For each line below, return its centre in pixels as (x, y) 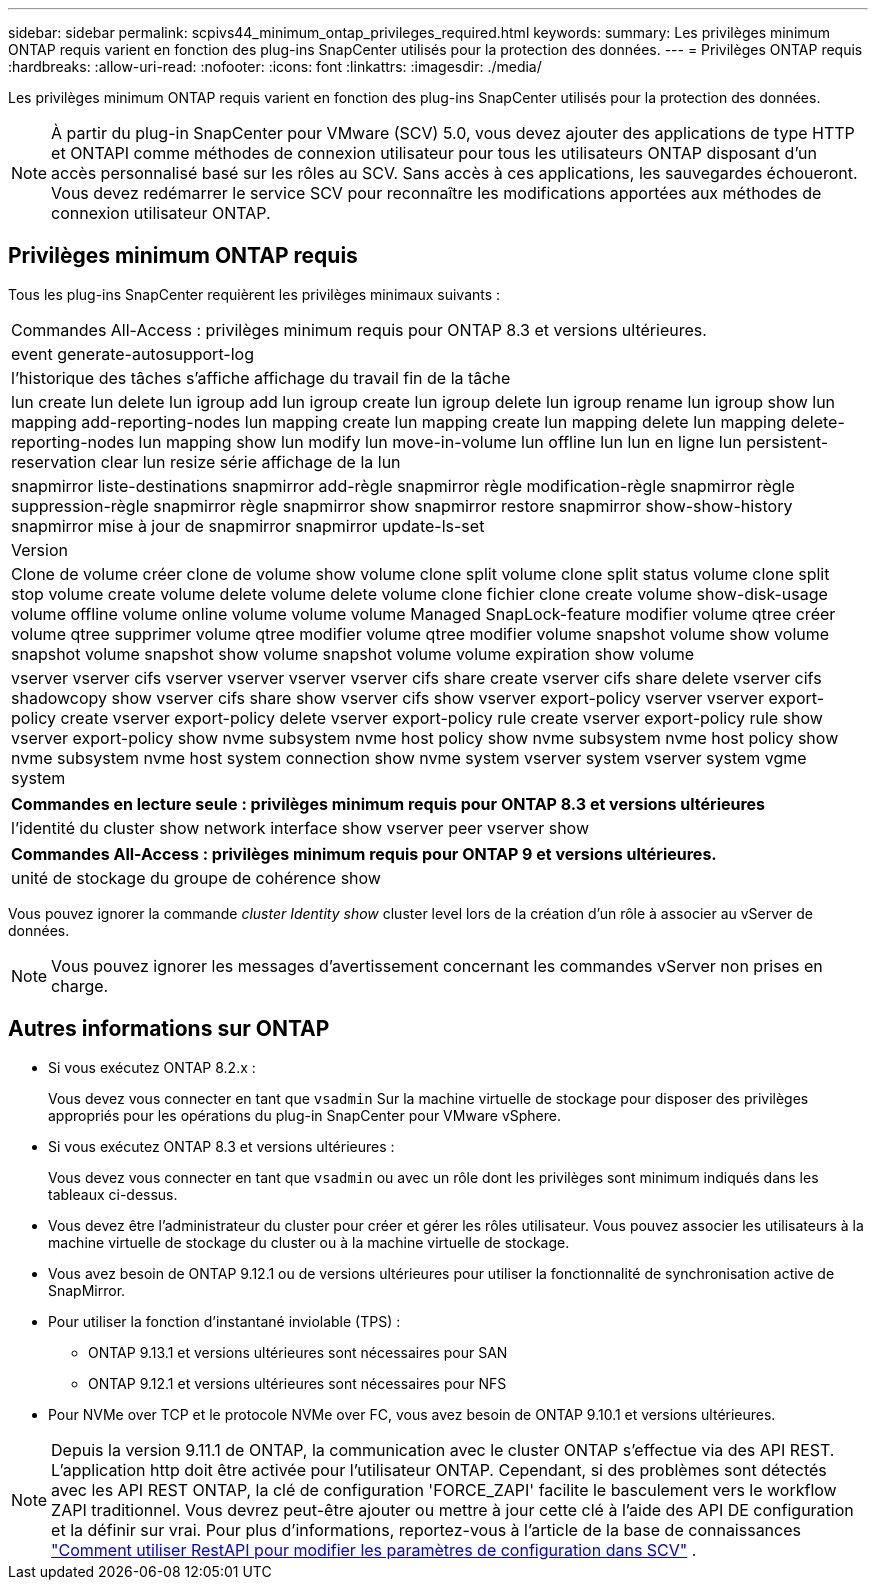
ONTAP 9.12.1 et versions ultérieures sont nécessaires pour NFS (297, 1383)
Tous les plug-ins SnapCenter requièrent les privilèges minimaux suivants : (254, 294)
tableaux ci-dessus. (113, 1194)
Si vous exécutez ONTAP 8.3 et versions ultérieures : (221, 1146)
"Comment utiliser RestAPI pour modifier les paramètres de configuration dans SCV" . (374, 1549)
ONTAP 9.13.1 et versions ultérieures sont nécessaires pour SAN (298, 1352)
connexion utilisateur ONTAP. (161, 213)
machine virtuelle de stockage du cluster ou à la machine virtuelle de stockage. (309, 1242)
